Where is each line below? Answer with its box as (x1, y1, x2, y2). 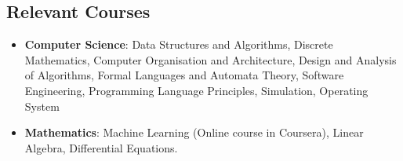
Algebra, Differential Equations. (24, 139, 178, 156)
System (24, 97, 60, 114)
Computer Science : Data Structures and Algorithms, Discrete (24, 36, 333, 53)
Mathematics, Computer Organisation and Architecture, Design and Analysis (24, 51, 397, 68)
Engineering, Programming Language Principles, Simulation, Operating (24, 82, 369, 98)
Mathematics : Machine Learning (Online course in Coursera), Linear (24, 124, 364, 141)
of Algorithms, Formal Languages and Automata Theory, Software (24, 67, 344, 83)
